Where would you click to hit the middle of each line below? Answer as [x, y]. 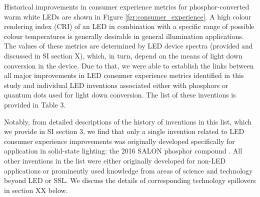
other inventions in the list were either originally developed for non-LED [115, 160]
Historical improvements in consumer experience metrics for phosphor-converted [127, 6]
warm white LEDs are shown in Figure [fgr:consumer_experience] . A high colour [128, 16]
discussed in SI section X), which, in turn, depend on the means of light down [123, 55]
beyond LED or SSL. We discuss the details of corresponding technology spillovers [130, 180]
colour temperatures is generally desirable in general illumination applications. [124, 36]
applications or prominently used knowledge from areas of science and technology [128, 170]
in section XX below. [36, 190]
